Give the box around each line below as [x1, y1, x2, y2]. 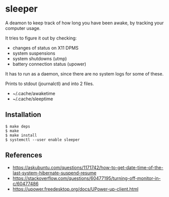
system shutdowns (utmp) [12, 55, 67, 61]
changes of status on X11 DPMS [12, 45, 79, 51]
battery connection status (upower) [12, 61, 87, 67]
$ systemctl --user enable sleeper [5, 137, 80, 142]
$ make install [5, 133, 37, 138]
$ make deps [5, 124, 30, 129]
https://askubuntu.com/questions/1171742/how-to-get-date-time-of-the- [12, 164, 163, 170]
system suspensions [12, 50, 55, 56]
